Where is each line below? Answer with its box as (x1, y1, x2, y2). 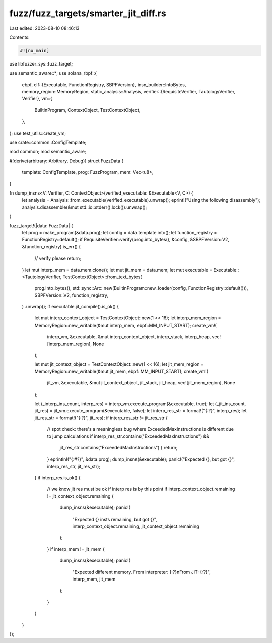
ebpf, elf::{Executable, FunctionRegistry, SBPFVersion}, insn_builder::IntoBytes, (22, 81, 186, 88)
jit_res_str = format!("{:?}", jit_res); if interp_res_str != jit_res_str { (34, 415, 168, 421)
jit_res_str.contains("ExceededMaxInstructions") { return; (59, 444, 178, 451)
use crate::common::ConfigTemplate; (9, 139, 87, 146)
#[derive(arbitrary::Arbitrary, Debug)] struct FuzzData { (9, 158, 123, 164)
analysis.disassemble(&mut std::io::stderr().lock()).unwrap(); (22, 204, 147, 210)
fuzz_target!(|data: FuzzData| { (9, 222, 73, 229)
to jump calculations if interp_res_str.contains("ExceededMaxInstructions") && (47, 433, 209, 439)
